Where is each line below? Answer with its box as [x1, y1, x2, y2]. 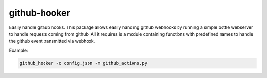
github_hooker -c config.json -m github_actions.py [19, 60, 148, 66]
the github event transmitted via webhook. [9, 38, 95, 44]
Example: [9, 47, 28, 53]
